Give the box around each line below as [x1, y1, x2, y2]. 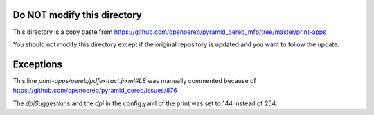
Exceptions [12, 58, 62, 70]
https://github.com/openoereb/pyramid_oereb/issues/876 [12, 87, 178, 95]
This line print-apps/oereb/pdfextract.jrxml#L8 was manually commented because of [12, 76, 256, 85]
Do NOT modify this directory [12, 9, 142, 21]
